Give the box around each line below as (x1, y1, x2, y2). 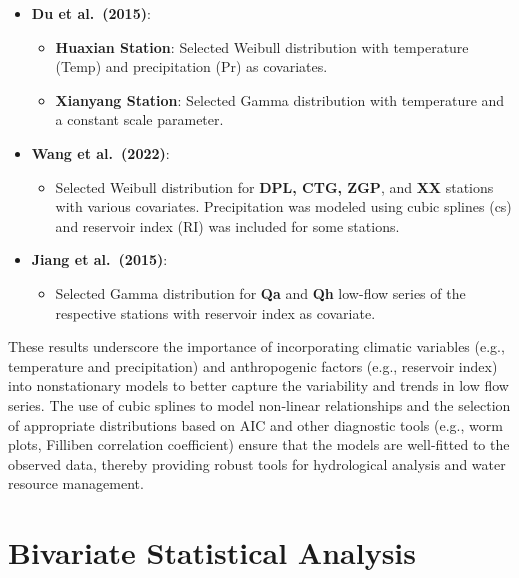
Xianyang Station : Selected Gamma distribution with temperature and (55, 89, 505, 110)
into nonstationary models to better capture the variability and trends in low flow (8, 375, 509, 396)
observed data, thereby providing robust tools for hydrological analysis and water (8, 453, 506, 474)
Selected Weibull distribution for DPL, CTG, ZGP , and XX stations (55, 176, 494, 197)
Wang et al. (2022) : (31, 142, 170, 163)
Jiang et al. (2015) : (31, 249, 168, 270)
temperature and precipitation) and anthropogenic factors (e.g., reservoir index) (8, 355, 498, 376)
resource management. (8, 473, 144, 494)
